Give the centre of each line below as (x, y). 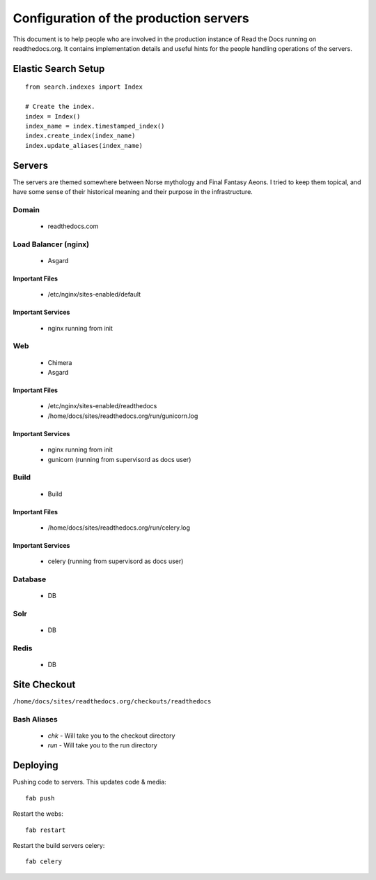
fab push (40, 798)
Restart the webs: (38, 814)
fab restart (46, 830)
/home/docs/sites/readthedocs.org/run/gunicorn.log (123, 416)
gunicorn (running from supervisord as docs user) (119, 459)
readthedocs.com (73, 226)
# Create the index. (60, 107)
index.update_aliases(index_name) (84, 146)
